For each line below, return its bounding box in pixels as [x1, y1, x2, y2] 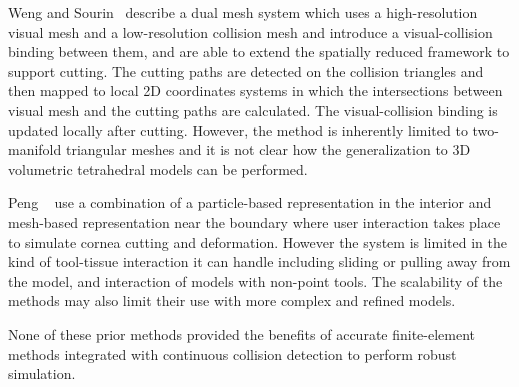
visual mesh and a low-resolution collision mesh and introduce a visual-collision [8, 21, 493, 42]
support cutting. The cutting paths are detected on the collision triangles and [8, 60, 484, 81]
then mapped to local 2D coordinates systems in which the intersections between [8, 80, 503, 101]
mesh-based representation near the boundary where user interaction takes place [8, 211, 501, 232]
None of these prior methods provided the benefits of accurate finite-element [8, 323, 476, 344]
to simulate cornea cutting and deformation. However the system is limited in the [8, 231, 507, 252]
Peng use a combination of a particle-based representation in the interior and [8, 192, 492, 213]
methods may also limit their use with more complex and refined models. [8, 290, 456, 311]
